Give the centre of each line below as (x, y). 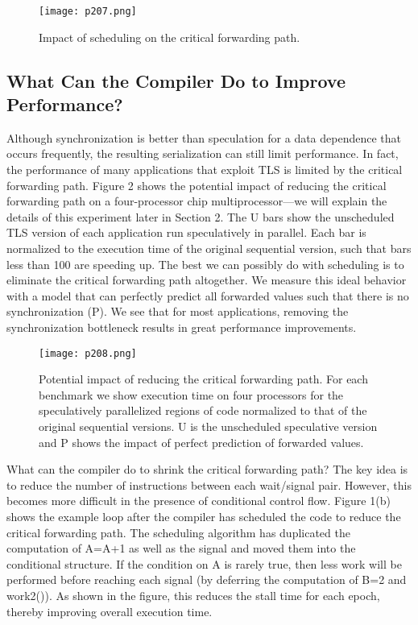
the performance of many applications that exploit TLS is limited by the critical (205, 170)
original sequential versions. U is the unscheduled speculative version (208, 426)
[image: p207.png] (88, 11)
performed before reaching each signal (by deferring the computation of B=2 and (207, 579)
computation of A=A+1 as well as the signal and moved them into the (181, 548)
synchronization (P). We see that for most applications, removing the (178, 311)
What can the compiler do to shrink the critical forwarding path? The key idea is (207, 469)
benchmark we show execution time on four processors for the (191, 394)
